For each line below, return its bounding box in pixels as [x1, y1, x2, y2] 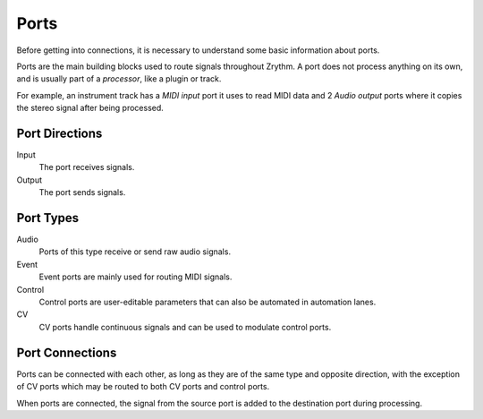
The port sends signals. [38, 187, 126, 198]
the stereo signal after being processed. [16, 103, 165, 114]
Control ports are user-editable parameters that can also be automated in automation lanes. [38, 296, 377, 308]
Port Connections [16, 345, 117, 360]
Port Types [16, 210, 80, 226]
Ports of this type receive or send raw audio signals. [38, 246, 232, 257]
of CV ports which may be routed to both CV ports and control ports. [16, 381, 270, 392]
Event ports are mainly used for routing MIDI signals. [38, 271, 233, 282]
